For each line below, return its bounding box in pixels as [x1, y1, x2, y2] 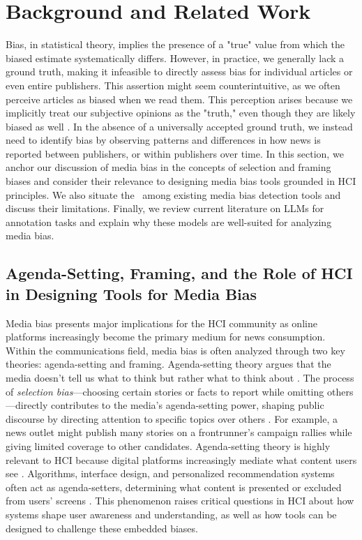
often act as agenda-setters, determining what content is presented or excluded [6, 479, 342, 494]
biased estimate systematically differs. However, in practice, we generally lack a [6, 50, 345, 65]
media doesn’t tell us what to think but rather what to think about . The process [6, 370, 354, 384]
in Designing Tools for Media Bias [6, 283, 257, 304]
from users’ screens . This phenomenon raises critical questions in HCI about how [6, 493, 354, 508]
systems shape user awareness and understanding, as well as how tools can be [6, 507, 337, 521]
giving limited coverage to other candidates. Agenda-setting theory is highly [6, 438, 331, 453]
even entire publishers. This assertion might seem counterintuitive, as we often [6, 77, 340, 92]
